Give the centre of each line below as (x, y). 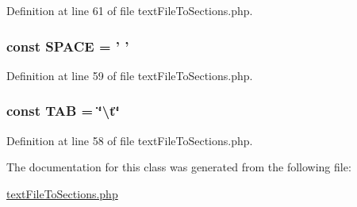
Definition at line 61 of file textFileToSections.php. (130, 10)
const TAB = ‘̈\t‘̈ (63, 111)
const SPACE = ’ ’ (68, 46)
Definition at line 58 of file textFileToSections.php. (130, 140)
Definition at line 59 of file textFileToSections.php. (130, 75)
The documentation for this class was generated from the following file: (179, 167)
